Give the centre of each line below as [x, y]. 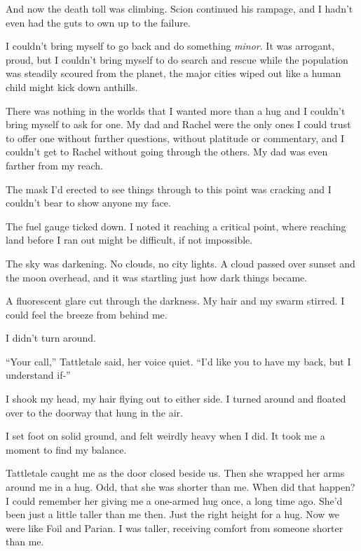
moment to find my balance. [66, 449]
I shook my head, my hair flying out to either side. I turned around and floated [176, 399]
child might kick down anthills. [72, 86]
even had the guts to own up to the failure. [98, 22]
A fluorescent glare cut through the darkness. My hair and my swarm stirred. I [175, 301]
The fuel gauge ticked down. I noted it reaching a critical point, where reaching [176, 226]
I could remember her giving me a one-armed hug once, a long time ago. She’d [174, 500]
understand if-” [38, 375]
